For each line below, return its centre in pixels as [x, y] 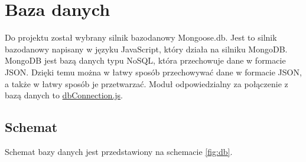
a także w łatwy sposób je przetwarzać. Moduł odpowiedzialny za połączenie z [147, 83]
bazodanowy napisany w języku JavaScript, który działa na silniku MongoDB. [146, 49]
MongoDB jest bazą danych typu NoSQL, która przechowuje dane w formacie [145, 60]
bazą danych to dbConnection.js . [64, 95]
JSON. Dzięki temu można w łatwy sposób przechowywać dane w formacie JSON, [153, 72]
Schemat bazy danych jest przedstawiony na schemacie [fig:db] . [119, 151]
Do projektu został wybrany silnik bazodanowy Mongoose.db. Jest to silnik [141, 37]
